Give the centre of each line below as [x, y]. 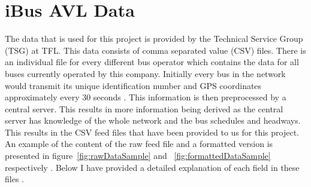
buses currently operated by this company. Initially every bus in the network [145, 73]
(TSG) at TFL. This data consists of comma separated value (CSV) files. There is [155, 50]
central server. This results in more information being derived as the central [144, 108]
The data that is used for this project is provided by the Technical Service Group [154, 39]
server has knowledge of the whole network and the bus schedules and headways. [153, 120]
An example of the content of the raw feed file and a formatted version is [139, 144]
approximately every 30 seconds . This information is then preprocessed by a [146, 97]
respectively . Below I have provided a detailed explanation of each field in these [152, 167]
